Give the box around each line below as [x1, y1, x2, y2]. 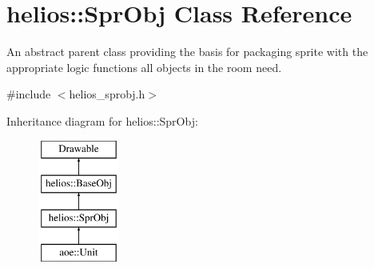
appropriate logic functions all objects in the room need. [6, 58, 282, 75]
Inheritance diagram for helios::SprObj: [6, 112, 198, 129]
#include [6, 86, 51, 102]
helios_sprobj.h [69, 86, 145, 102]
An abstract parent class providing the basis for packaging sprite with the [6, 43, 368, 60]
